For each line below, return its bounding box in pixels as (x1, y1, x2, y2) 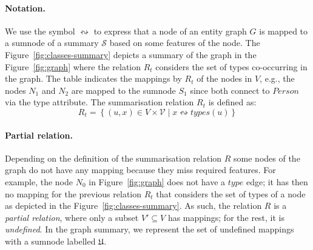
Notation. (5, 1, 45, 14)
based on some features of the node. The (109, 36, 260, 49)
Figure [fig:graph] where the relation (5, 60, 141, 73)
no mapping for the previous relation (5, 187, 142, 200)
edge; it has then (246, 175, 308, 188)
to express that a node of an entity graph (93, 24, 247, 37)
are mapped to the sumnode (71, 84, 176, 96)
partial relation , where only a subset (5, 211, 139, 223)
